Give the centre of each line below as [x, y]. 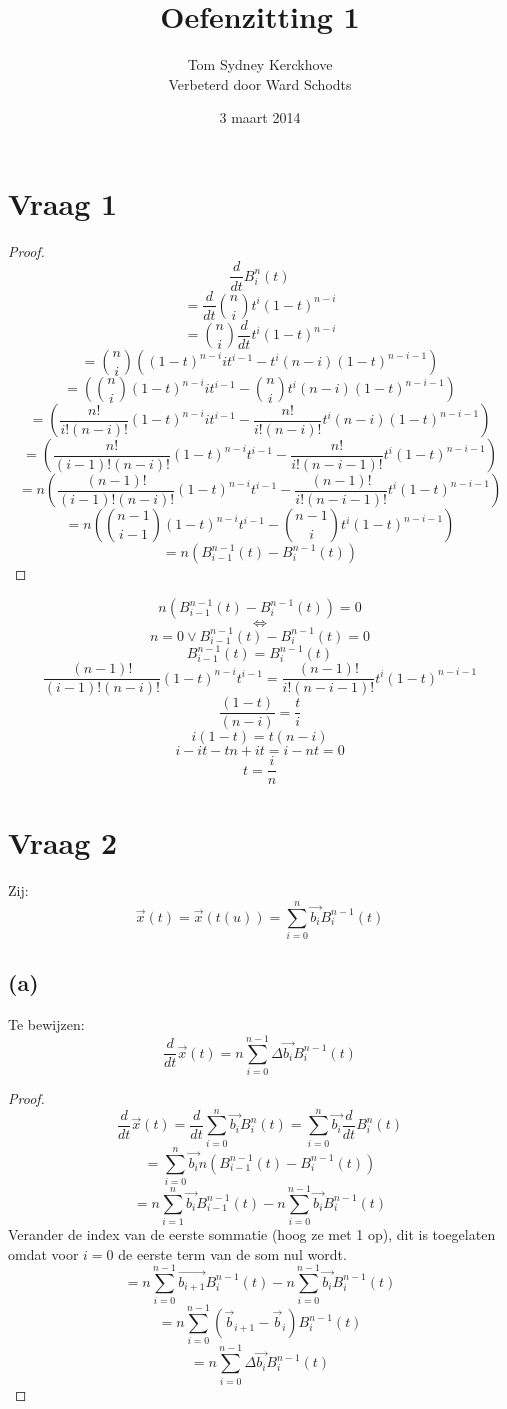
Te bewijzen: [46, 1024]
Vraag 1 [63, 202]
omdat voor [43, 1253]
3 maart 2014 [260, 117]
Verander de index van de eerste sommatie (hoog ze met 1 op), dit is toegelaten [252, 1233]
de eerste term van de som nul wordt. [232, 1253]
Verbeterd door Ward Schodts [260, 83]
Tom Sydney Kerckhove [260, 64]
